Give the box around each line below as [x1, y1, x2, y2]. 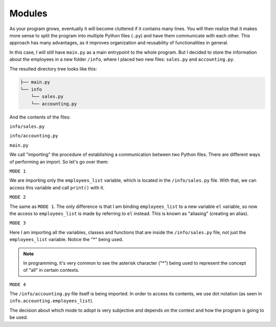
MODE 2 [9, 194, 26, 200]
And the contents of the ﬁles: [9, 114, 71, 120]
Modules [9, 8, 48, 19]
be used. [9, 314, 28, 320]
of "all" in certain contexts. [23, 267, 80, 273]
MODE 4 [9, 282, 26, 287]
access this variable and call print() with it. [9, 184, 105, 191]
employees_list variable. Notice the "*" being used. [9, 237, 124, 243]
